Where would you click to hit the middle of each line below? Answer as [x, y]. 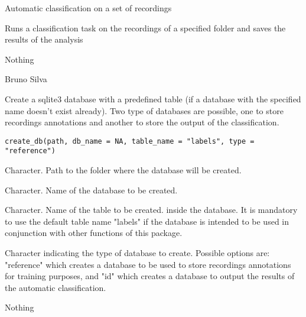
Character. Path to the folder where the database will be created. [123, 170]
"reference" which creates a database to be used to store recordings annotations [148, 264]
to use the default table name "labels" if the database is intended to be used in [147, 221]
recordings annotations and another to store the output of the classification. [142, 122]
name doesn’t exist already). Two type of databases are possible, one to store [144, 110]
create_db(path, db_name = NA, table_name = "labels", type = [130, 141]
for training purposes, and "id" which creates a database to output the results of [150, 276]
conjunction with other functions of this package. [94, 233]
